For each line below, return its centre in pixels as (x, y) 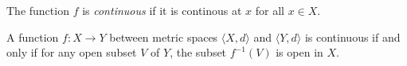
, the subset (198, 52)
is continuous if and (352, 37)
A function (33, 37)
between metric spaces (164, 37)
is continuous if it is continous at (162, 10)
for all (270, 10)
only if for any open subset (72, 52)
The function (38, 10)
